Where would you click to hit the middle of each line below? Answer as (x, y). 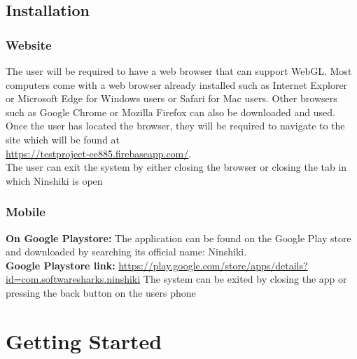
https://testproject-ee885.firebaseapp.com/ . (99, 153)
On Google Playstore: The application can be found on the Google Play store (178, 238)
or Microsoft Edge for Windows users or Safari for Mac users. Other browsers (171, 98)
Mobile (26, 212)
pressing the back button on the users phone (101, 292)
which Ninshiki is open (54, 180)
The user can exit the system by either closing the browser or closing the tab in (176, 167)
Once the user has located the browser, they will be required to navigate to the (175, 126)
